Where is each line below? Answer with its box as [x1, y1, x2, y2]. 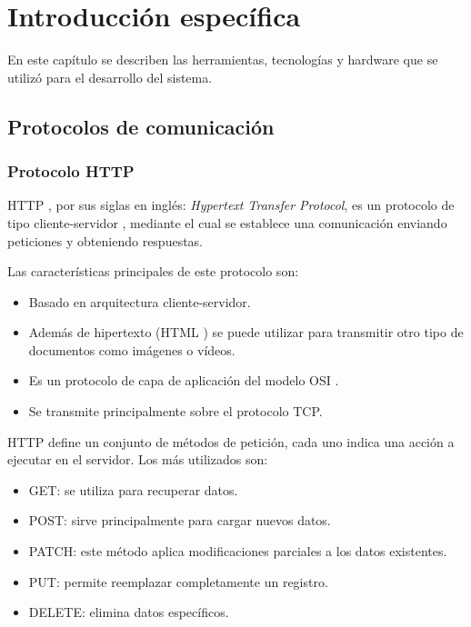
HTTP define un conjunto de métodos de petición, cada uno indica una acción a [7, 432, 455, 451]
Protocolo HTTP [7, 160, 135, 183]
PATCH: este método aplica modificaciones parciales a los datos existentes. [28, 542, 447, 561]
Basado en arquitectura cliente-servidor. [28, 292, 251, 311]
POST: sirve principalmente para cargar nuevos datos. [28, 511, 331, 530]
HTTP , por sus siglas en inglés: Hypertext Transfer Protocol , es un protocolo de [7, 195, 455, 214]
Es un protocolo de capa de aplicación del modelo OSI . [28, 371, 339, 390]
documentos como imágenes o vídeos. [28, 340, 235, 359]
